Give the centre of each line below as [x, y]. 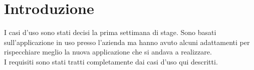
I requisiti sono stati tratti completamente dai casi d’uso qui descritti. [111, 61]
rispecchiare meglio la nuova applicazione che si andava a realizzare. [108, 52]
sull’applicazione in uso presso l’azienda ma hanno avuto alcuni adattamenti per [127, 42]
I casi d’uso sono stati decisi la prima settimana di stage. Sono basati [110, 32]
